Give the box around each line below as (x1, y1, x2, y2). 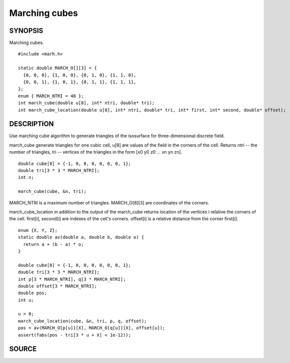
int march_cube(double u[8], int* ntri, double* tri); (18, 100, 155, 106)
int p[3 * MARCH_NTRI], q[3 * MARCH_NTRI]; (18, 276, 126, 282)
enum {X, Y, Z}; (18, 227, 58, 233)
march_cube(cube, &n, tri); (18, 188, 87, 194)
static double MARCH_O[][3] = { (18, 65, 97, 71)
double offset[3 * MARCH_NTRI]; (18, 283, 97, 289)
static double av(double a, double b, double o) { (18, 234, 145, 240)
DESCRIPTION (9, 120, 54, 128)
